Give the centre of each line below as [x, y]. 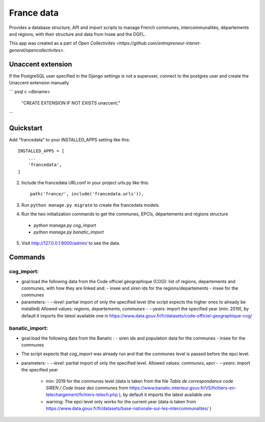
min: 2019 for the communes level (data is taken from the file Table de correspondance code [140, 381]
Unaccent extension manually [39, 83]
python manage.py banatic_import [69, 232]
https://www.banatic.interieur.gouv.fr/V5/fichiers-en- [183, 388]
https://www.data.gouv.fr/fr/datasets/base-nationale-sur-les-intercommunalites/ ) [129, 409]
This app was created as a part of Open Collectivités [62, 43]
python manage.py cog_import [65, 225]
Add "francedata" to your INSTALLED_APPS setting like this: [69, 140]
